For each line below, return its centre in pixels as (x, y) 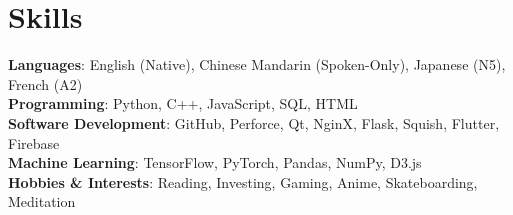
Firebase (34, 142)
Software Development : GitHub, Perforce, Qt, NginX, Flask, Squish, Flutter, (254, 122)
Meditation (42, 201)
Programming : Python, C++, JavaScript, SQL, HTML (183, 103)
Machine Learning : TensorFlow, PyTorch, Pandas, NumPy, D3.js (215, 162)
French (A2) (45, 83)
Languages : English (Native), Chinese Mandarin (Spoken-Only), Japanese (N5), (257, 64)
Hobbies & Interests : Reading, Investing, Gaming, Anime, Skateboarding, (243, 181)
